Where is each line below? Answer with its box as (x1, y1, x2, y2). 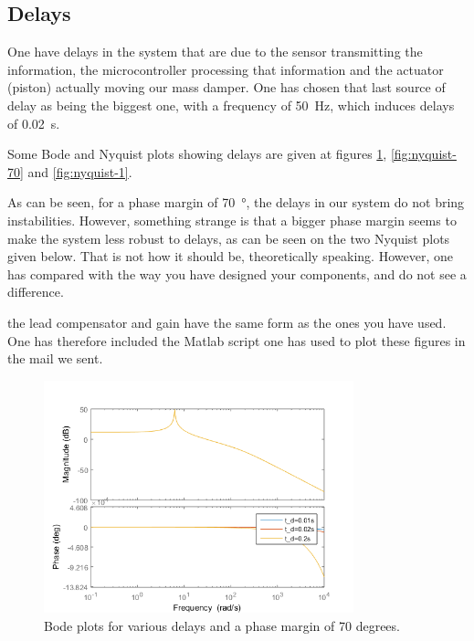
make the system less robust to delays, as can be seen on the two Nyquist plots (7, 228, 450, 247)
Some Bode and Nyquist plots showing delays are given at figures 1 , (7, 144, 387, 163)
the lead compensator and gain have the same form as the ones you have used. (7, 312, 447, 331)
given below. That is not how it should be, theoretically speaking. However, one (7, 247, 453, 266)
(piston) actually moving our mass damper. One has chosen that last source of (7, 78, 446, 97)
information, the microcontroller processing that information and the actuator (7, 59, 444, 79)
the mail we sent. (7, 349, 103, 368)
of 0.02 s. (7, 113, 60, 132)
